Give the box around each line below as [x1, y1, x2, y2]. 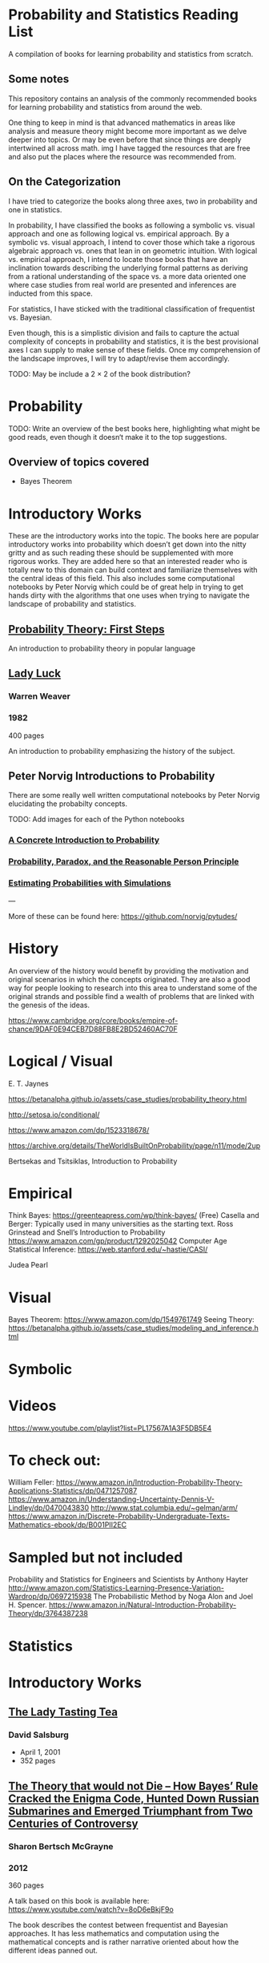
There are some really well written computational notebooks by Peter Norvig [8, 791, 260, 800]
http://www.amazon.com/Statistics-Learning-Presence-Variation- [8, 1583, 224, 1593]
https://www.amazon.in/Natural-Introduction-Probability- [48, 1600, 237, 1610]
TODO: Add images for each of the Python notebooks [8, 815, 185, 824]
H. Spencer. [8, 1600, 47, 1610]
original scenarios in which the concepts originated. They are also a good [8, 974, 251, 984]
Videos [8, 1397, 57, 1415]
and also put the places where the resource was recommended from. [8, 151, 236, 161]
